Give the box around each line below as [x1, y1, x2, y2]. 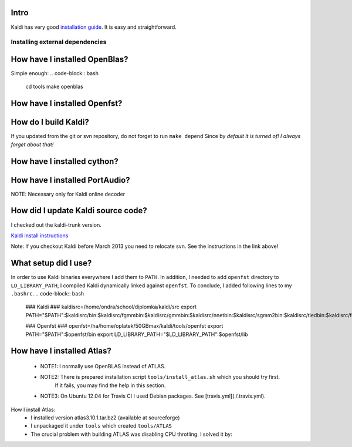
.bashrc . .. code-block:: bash [11, 290, 84, 297]
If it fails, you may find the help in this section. [55, 382, 166, 389]
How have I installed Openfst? [11, 99, 123, 109]
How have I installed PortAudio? [11, 175, 130, 185]
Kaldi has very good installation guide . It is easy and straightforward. [11, 23, 177, 31]
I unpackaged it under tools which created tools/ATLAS [31, 422, 172, 429]
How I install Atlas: [11, 406, 56, 413]
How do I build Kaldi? [11, 117, 89, 127]
